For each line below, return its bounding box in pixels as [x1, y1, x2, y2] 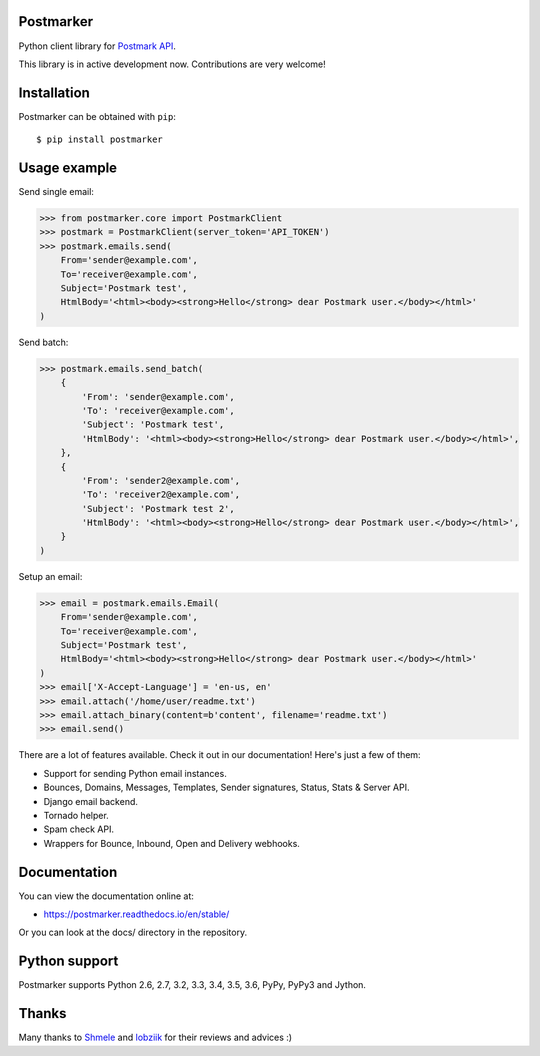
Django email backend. [43, 795, 139, 807]
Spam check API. [43, 823, 115, 835]
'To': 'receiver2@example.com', [81, 489, 240, 500]
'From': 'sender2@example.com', [81, 475, 240, 486]
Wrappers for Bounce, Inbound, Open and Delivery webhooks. [43, 837, 300, 849]
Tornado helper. [43, 809, 109, 821]
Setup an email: [18, 570, 83, 582]
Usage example [18, 160, 118, 177]
